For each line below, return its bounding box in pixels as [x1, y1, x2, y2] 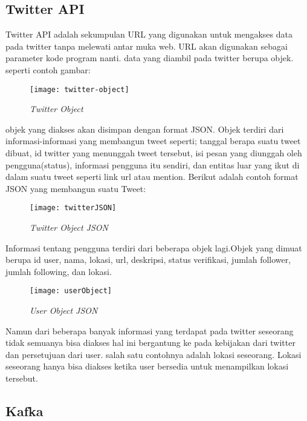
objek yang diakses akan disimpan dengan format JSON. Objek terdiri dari [5, 122, 284, 135]
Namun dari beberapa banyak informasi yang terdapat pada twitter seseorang [5, 324, 294, 337]
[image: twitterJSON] [30, 204, 117, 213]
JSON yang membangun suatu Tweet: [5, 182, 146, 194]
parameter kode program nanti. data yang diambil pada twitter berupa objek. [5, 51, 294, 64]
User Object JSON [30, 304, 98, 317]
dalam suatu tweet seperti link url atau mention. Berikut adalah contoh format [5, 170, 299, 183]
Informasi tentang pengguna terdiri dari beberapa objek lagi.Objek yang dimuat [5, 241, 302, 254]
